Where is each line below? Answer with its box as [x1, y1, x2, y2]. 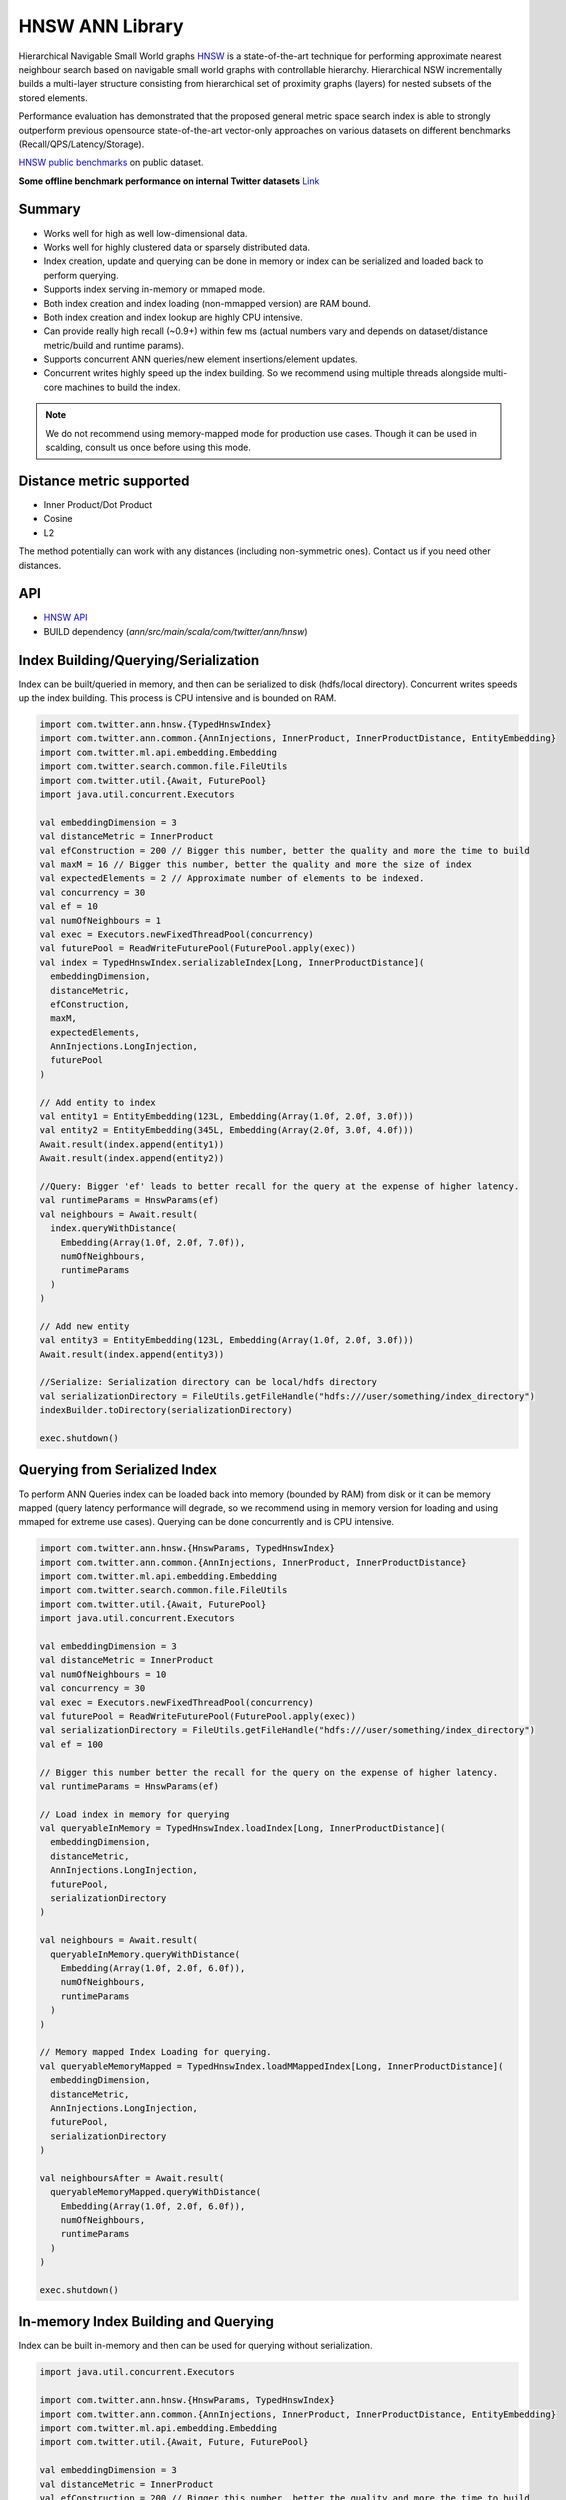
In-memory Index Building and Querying [18, 2313, 274, 2330]
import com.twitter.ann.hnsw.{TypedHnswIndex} [39, 719, 272, 730]
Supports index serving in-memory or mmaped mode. [43, 283, 265, 295]
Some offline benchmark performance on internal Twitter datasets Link [18, 175, 320, 187]
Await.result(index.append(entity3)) [39, 1348, 225, 1360]
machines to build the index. [64, 381, 181, 393]
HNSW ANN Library [18, 15, 184, 37]
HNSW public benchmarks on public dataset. [18, 156, 204, 169]
